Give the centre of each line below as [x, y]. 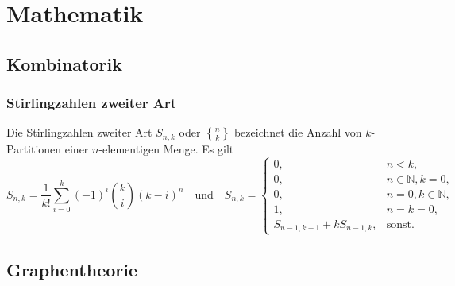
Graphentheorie [72, 269]
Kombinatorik [64, 63]
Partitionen [34, 148]
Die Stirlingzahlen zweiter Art [79, 132]
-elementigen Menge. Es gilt [166, 148]
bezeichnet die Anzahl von [298, 132]
